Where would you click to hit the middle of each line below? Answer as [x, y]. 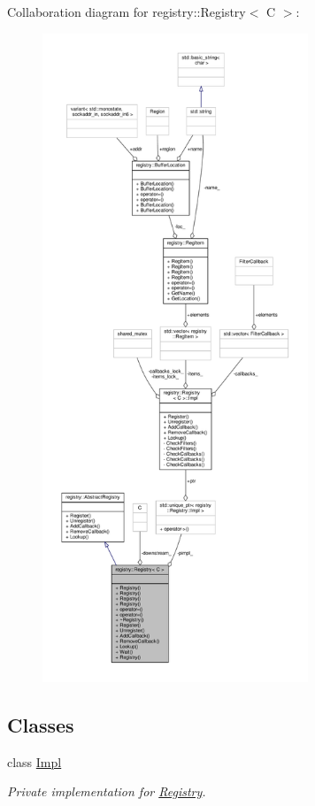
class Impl [35, 761]
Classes [41, 724]
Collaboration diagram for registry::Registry [127, 12]
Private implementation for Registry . [107, 791]
